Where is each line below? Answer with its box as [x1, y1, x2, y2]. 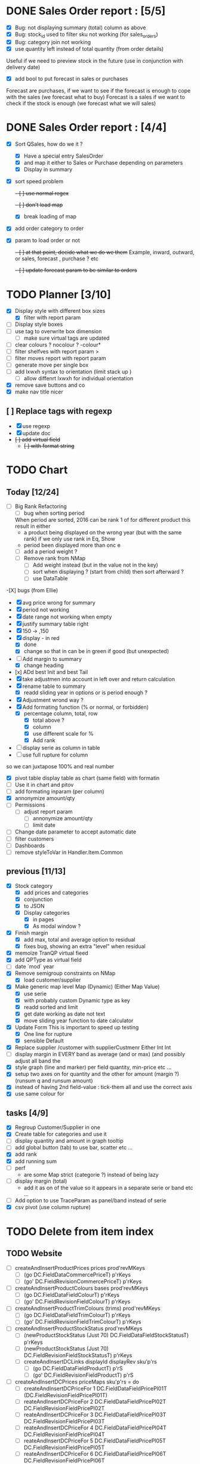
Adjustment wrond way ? [22, 696, 84, 703]
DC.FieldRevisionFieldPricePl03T [23, 1418, 105, 1425]
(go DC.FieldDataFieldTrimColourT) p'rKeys [23, 1312, 131, 1319]
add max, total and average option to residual [23, 936, 136, 943]
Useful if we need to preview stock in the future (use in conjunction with [6, 57, 183, 64]
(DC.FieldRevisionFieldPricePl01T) [23, 1391, 107, 1398]
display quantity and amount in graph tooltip [14, 1137, 124, 1145]
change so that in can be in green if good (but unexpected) [23, 648, 169, 655]
